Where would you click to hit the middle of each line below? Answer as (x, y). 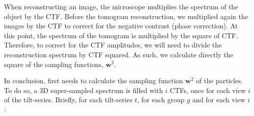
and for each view (219, 100)
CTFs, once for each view (208, 90)
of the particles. (219, 81)
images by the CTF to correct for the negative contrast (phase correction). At (121, 26)
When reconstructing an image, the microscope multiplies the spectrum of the (121, 6)
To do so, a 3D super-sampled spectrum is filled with (84, 90)
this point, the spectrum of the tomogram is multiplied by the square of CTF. (121, 35)
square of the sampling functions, (54, 64)
